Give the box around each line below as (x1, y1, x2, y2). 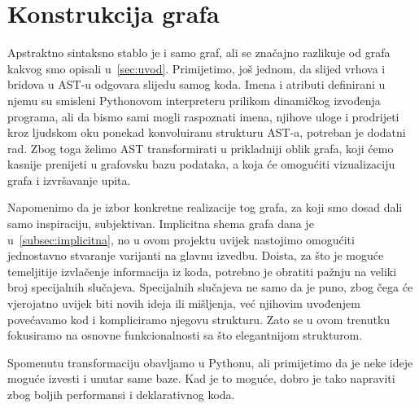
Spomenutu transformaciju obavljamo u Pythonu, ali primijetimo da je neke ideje (7, 353, 413, 371)
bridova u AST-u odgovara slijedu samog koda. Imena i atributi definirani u (7, 76, 386, 93)
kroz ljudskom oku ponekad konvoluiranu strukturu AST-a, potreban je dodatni (7, 124, 406, 141)
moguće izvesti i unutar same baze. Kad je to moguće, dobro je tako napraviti (7, 370, 395, 387)
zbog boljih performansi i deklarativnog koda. (7, 386, 235, 402)
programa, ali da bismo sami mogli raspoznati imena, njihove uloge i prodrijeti (7, 107, 399, 125)
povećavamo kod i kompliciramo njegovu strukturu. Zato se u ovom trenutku (7, 310, 391, 327)
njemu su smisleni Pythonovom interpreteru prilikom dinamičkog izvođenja (7, 91, 381, 108)
